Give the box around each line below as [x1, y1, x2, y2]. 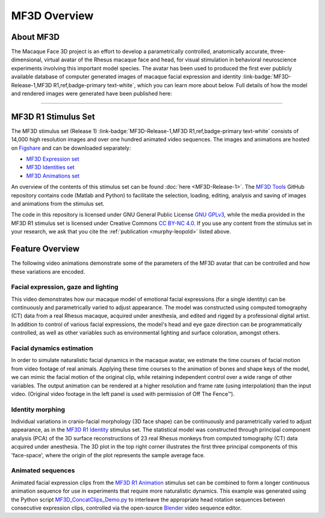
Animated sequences [11, 466, 75, 475]
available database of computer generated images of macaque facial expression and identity [11, 73, 241, 81]
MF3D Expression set [26, 155, 79, 162]
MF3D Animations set [26, 172, 80, 179]
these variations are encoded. [11, 268, 85, 275]
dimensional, [11, 56, 43, 63]
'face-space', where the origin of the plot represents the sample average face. [11, 451, 205, 458]
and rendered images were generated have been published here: [11, 90, 173, 97]
